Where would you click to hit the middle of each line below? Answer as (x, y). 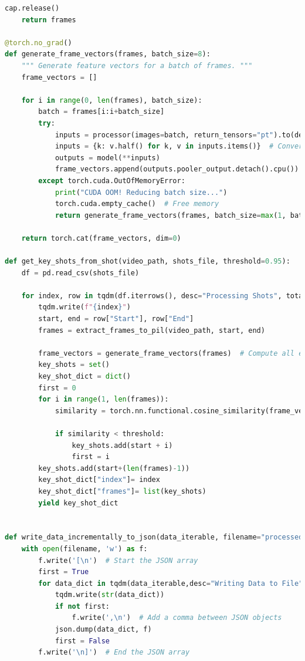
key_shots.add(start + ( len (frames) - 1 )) (114, 468)
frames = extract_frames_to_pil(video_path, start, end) (152, 330)
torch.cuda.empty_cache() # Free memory (137, 204)
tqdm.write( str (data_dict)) (110, 595)
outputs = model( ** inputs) (107, 158)
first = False (82, 641)
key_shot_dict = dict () (84, 376)
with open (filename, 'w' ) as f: (84, 549)
